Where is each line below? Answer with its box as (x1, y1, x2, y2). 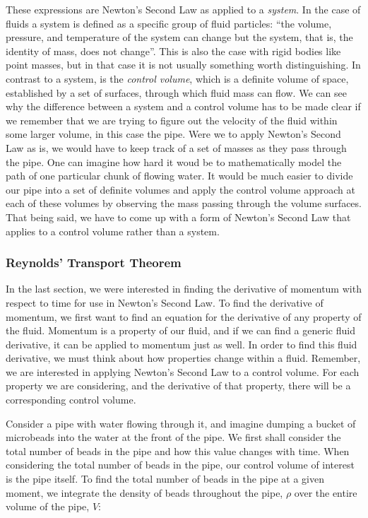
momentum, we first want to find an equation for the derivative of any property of (6, 309, 362, 324)
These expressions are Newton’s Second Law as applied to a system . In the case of (6, 2, 361, 16)
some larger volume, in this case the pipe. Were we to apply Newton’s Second (6, 126, 341, 141)
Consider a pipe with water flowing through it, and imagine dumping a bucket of (6, 416, 356, 430)
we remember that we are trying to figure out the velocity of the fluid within (6, 112, 338, 127)
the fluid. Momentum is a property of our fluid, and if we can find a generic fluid (6, 323, 355, 338)
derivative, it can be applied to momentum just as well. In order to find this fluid (6, 336, 357, 351)
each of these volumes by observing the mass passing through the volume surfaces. (6, 196, 362, 211)
